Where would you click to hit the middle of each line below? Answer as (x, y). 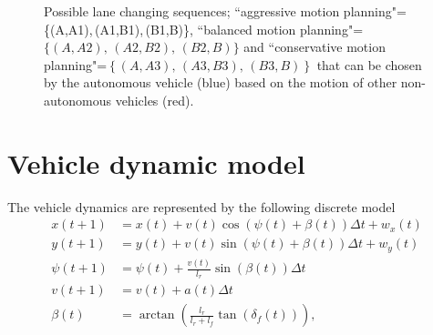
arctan (157, 315)
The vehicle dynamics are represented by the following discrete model (201, 206)
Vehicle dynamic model (156, 162)
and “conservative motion (314, 47)
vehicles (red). (155, 100)
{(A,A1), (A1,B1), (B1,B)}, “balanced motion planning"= (204, 29)
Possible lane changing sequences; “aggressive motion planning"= (225, 11)
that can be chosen (369, 64)
